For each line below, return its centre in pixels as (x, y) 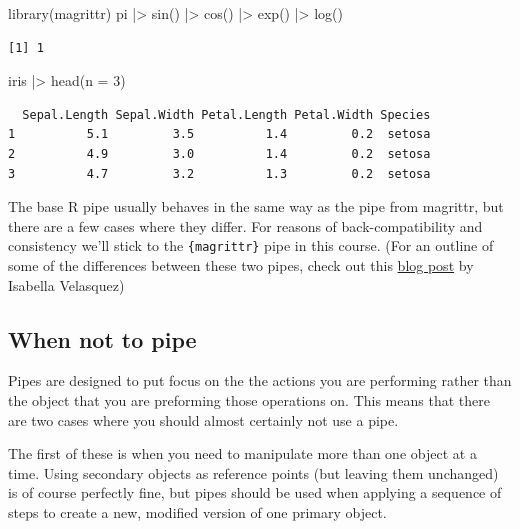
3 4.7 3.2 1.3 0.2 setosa (219, 173)
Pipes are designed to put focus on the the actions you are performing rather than (260, 380)
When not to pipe (102, 338)
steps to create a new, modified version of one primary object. (197, 511)
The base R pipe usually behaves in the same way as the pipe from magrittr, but (256, 206)
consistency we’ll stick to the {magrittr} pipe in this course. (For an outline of (251, 245)
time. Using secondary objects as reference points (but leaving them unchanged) (253, 472)
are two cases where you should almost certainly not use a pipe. (203, 419)
